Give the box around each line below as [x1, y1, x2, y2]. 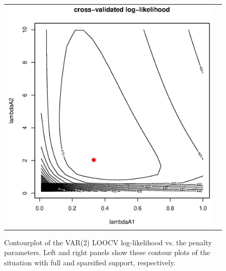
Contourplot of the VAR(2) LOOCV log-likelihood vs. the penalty [4, 237, 212, 247]
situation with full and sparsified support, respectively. [4, 257, 176, 267]
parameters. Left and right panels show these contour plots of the [4, 247, 210, 258]
